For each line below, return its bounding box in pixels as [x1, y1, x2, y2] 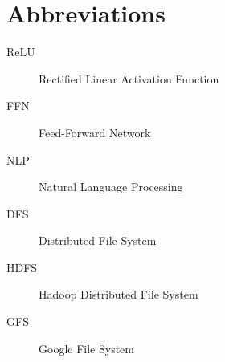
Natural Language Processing [39, 178, 183, 195]
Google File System [39, 340, 134, 356]
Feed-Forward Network [39, 124, 151, 140]
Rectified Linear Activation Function [39, 70, 219, 87]
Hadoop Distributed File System [39, 286, 198, 303]
